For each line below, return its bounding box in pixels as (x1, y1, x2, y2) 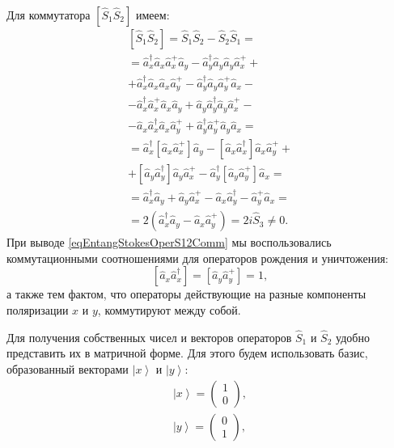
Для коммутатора (6, 6, 91, 23)
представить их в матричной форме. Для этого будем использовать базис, (6, 344, 368, 361)
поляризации (6, 301, 69, 318)
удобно (336, 328, 370, 345)
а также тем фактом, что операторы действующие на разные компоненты (6, 285, 366, 302)
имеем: (136, 6, 170, 23)
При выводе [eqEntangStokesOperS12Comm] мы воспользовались (6, 234, 332, 251)
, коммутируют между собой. (97, 301, 241, 318)
